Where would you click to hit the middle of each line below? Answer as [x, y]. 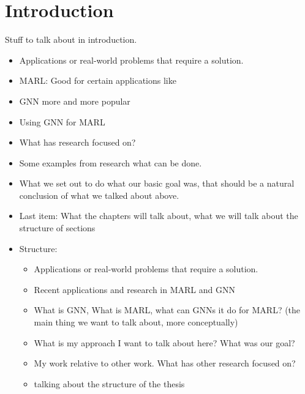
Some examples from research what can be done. [111, 162]
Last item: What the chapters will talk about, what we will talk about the [159, 216]
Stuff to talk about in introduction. [71, 39]
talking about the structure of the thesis [109, 383]
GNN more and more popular [75, 101]
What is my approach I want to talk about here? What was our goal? [164, 342]
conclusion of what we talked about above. [99, 195]
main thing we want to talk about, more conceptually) [136, 322]
